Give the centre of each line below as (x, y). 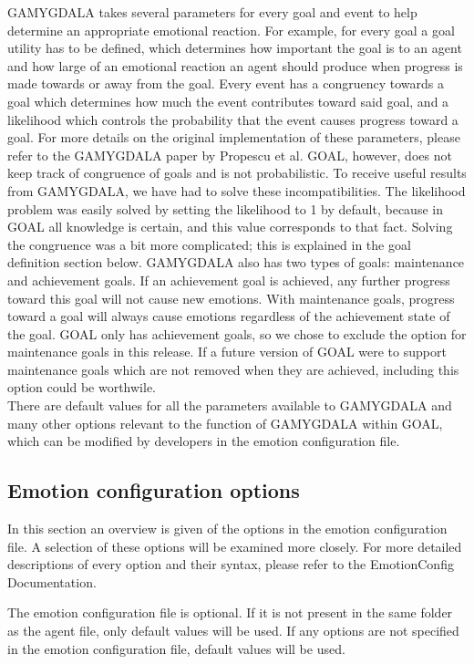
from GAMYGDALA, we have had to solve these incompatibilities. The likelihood (237, 190)
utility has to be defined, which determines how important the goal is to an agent (235, 48)
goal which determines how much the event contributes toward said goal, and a (228, 101)
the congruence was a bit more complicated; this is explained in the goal (209, 244)
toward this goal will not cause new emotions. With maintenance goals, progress (231, 298)
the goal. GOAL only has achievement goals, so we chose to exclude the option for (237, 333)
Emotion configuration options (154, 490)
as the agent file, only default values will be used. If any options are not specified (233, 631)
